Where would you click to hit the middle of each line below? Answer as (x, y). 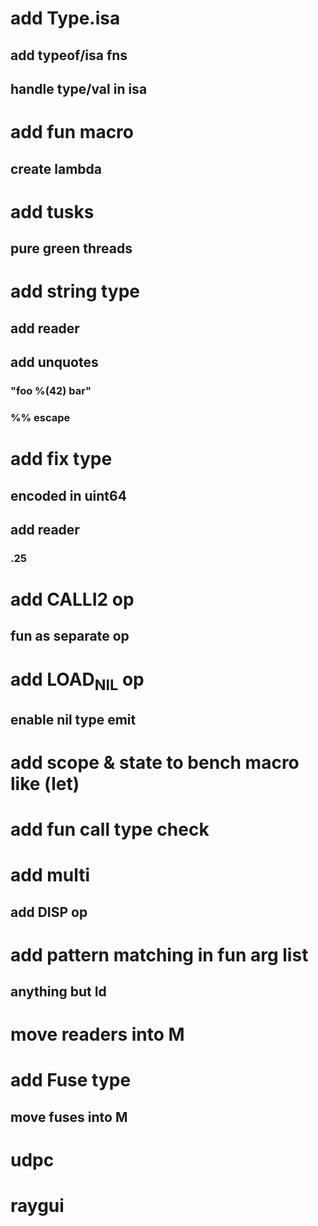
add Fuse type (71, 1080)
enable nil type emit (73, 719)
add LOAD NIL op (77, 681)
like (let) (45, 783)
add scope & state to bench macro (155, 762)
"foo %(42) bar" (51, 391)
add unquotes (54, 362)
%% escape (40, 417)
